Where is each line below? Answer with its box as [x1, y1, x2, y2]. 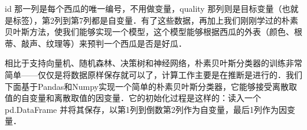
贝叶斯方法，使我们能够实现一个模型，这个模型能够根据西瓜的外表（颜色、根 [5, 25, 302, 38]
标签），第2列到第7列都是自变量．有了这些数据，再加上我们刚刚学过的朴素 [12, 14, 298, 26]
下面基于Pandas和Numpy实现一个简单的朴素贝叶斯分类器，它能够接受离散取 [5, 80, 297, 92]
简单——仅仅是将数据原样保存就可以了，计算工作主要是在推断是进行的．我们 [5, 68, 302, 80]
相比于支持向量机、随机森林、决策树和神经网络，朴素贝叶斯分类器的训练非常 [5, 57, 302, 69]
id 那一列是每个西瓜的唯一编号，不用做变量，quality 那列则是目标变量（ [5, 2, 282, 14]
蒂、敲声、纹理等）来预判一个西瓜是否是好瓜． [5, 37, 187, 49]
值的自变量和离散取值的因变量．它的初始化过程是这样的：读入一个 [5, 92, 261, 104]
